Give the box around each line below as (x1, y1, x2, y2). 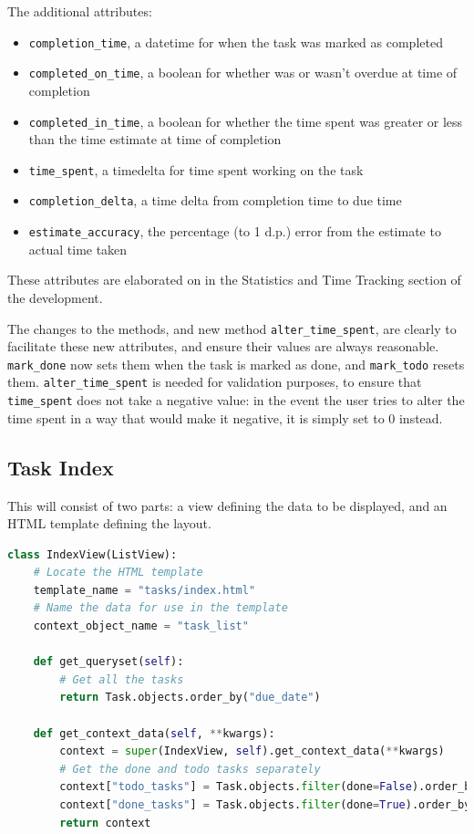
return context (59, 816, 151, 829)
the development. (7, 287, 103, 307)
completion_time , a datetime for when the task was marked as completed (28, 32, 443, 51)
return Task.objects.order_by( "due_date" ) (59, 691, 321, 704)
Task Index (7, 453, 114, 481)
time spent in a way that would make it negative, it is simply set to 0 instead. (7, 408, 443, 427)
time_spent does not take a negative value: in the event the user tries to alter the (7, 391, 465, 410)
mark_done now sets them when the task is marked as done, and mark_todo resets (7, 354, 465, 373)
